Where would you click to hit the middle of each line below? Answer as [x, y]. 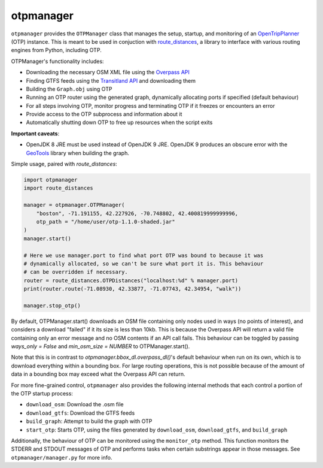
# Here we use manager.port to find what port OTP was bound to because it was [144, 255]
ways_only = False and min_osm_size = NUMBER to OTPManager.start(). [100, 346]
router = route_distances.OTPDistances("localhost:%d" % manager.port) [131, 280]
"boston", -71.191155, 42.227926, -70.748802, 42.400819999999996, [137, 213]
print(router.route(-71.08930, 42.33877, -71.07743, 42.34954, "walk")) [132, 289]
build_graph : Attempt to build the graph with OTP [89, 421]
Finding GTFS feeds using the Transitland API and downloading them [111, 80]
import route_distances [59, 188]
